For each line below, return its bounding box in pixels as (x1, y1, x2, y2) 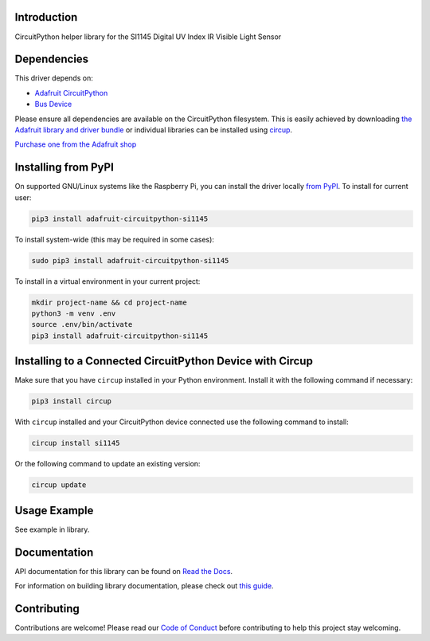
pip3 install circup (31, 397, 111, 406)
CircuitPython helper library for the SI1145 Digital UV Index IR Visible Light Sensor (14, 32, 282, 41)
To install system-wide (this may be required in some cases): (14, 234, 215, 244)
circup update (31, 481, 87, 490)
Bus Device (34, 100, 72, 109)
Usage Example (14, 503, 94, 517)
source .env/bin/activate (31, 320, 133, 329)
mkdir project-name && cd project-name (31, 297, 187, 307)
